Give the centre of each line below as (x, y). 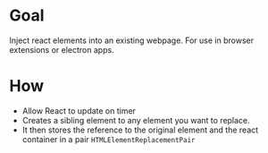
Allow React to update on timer (79, 110)
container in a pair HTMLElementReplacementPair (109, 139)
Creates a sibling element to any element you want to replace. (136, 120)
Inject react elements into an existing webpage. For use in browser (132, 40)
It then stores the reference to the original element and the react (140, 130)
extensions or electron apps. (62, 49)
